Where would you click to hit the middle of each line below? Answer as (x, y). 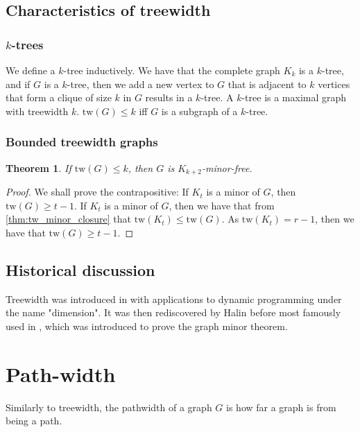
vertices (334, 84)
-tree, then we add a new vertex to (140, 84)
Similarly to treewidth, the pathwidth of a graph (109, 407)
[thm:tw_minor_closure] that (69, 219)
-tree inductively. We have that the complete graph (172, 70)
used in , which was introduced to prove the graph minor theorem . (147, 326)
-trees (27, 44)
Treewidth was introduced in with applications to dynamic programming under (174, 299)
